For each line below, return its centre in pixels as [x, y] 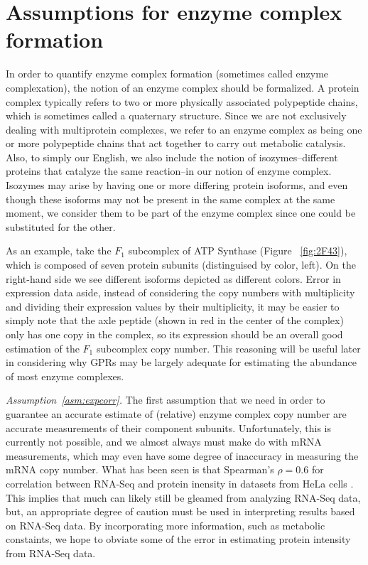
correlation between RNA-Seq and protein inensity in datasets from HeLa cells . [180, 483]
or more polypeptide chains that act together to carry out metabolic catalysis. [176, 143]
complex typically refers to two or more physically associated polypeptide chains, [182, 101]
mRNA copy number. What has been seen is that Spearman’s [140, 469]
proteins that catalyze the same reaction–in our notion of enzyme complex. [169, 171]
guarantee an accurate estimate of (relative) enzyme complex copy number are [176, 413]
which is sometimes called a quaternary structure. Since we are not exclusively [176, 115]
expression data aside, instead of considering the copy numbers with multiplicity [180, 292]
